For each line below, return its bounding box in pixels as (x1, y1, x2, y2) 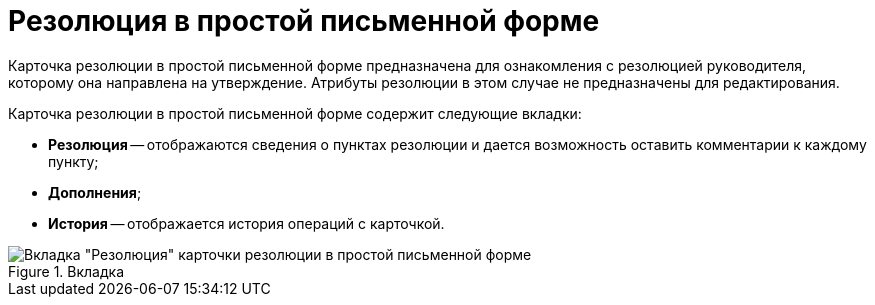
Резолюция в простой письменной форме (8, 4, 600, 38)
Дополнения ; (48, 183, 142, 201)
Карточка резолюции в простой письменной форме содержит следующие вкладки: (8, 104, 582, 122)
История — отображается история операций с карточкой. (48, 214, 445, 232)
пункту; (48, 152, 99, 170)
